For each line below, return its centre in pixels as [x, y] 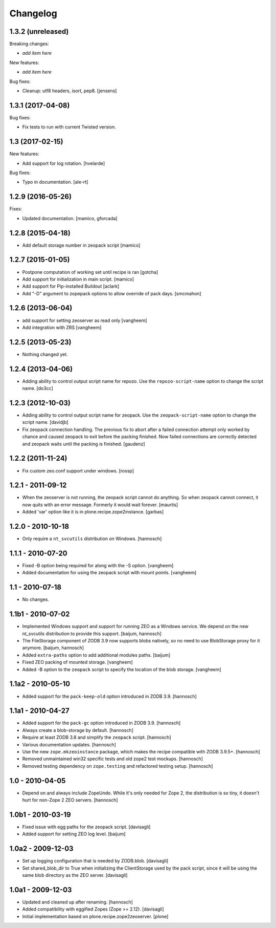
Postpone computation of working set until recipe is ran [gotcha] [90, 272]
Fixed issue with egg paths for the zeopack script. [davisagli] [86, 827]
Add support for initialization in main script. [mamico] [78, 279]
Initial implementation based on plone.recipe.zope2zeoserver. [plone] [95, 916]
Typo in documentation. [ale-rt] [55, 182]
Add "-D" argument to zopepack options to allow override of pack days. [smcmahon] [112, 293]
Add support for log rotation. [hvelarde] [64, 163]
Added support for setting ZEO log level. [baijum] [74, 834]
